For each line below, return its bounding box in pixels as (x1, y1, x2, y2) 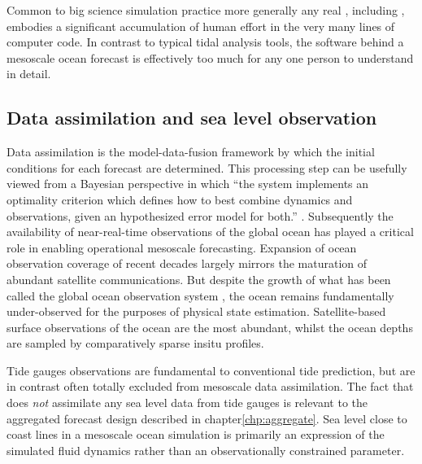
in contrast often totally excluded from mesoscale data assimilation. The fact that (7, 378, 414, 395)
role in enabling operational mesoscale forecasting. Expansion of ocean (7, 239, 357, 256)
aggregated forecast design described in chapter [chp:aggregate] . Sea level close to (7, 409, 407, 427)
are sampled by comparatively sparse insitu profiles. (7, 335, 264, 352)
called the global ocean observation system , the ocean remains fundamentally (7, 287, 394, 304)
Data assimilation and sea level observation (7, 105, 377, 130)
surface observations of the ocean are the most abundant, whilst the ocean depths (7, 318, 413, 335)
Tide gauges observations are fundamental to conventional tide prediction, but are (7, 361, 415, 379)
